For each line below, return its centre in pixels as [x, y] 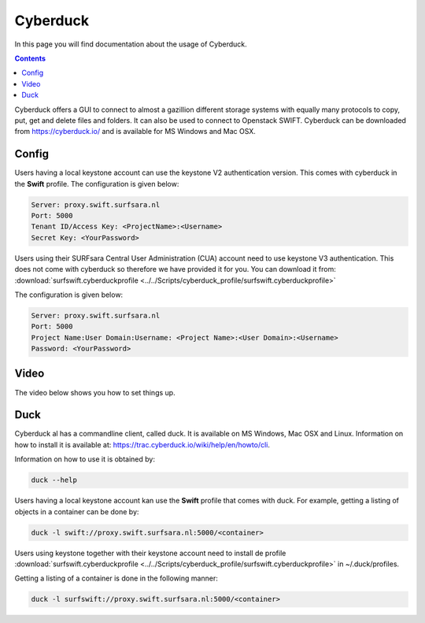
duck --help [54, 480]
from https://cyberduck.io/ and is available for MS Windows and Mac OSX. [135, 132]
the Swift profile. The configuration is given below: [97, 184]
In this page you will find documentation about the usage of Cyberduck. [131, 44]
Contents [30, 58]
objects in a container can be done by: [77, 511]
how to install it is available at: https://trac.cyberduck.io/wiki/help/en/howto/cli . [142, 444]
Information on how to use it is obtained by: [85, 459]
